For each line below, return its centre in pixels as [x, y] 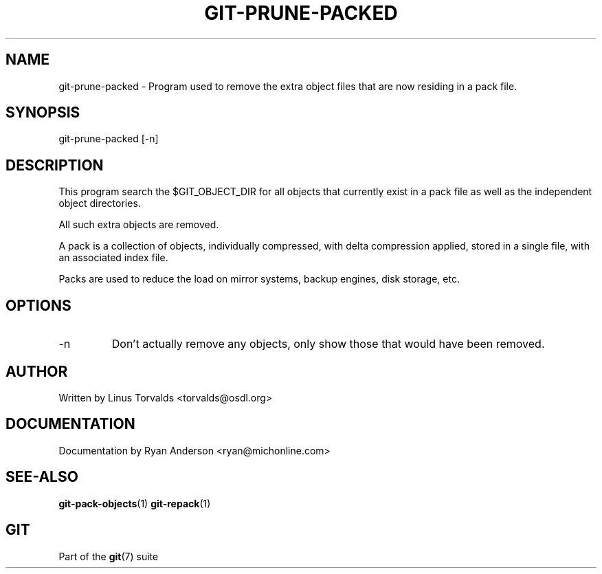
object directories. [100, 203]
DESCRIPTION [55, 165]
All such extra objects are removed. [139, 225]
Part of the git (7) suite [109, 556]
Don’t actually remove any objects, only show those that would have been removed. [328, 344]
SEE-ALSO [42, 477]
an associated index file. [113, 258]
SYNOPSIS [43, 113]
